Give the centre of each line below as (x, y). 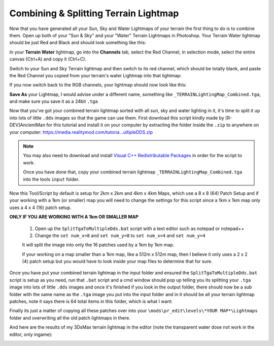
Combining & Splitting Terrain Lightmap (94, 13)
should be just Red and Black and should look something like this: (78, 43)
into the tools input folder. (51, 179)
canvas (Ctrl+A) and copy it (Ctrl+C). (48, 59)
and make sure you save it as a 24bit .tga (54, 101)
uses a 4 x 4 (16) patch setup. (41, 207)
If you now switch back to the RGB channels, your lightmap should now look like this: (98, 85)
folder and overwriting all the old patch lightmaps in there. (70, 318)
